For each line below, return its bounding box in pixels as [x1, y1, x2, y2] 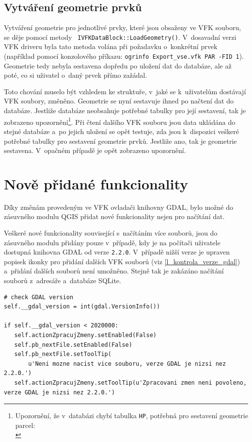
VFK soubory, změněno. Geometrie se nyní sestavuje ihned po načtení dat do [4, 96, 234, 106]
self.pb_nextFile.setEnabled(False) [14, 341, 132, 348]
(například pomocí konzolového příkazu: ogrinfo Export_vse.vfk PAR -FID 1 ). [4, 51, 244, 61]
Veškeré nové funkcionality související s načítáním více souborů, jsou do [4, 228, 218, 238]
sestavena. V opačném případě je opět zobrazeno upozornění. [4, 145, 186, 155]
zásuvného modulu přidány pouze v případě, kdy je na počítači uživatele [4, 237, 220, 247]
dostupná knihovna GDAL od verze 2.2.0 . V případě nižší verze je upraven [4, 247, 230, 257]
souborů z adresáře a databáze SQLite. [4, 275, 121, 286]
